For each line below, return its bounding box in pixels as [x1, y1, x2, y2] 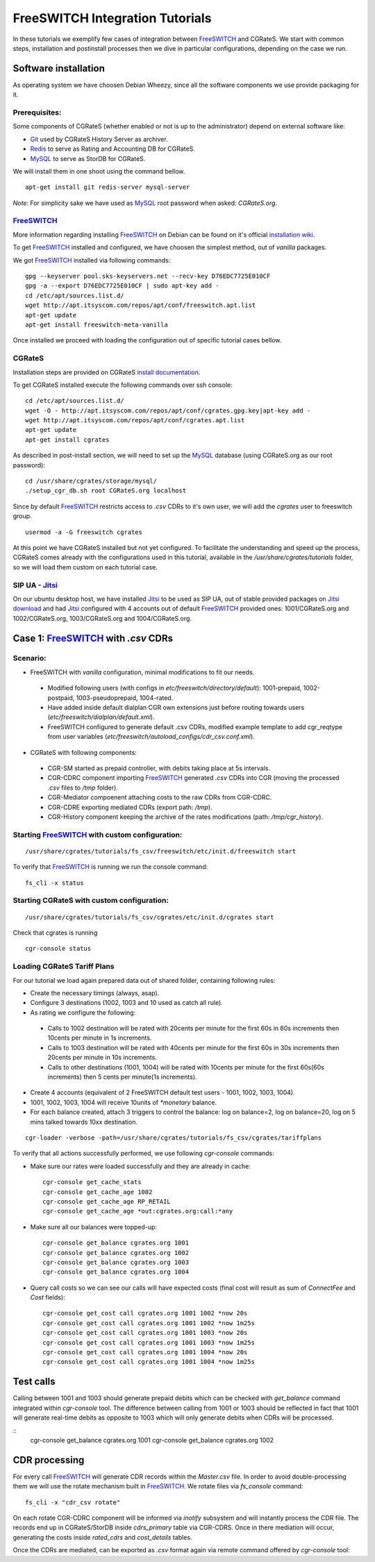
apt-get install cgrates [25, 435, 110, 444]
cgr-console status [25, 945, 92, 953]
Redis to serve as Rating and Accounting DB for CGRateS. [30, 144, 196, 153]
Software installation [12, 63, 106, 74]
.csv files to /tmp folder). [47, 783, 118, 792]
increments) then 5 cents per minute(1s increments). [47, 1073, 197, 1081]
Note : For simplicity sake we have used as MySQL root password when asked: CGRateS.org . [12, 199, 278, 207]
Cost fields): [30, 1293, 65, 1302]
